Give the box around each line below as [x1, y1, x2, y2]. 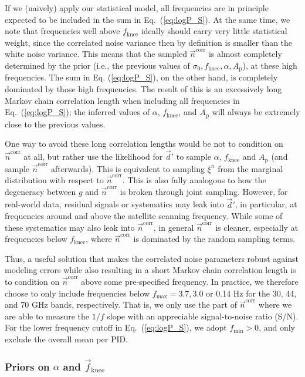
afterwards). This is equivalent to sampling [50, 162, 205, 174]
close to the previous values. [5, 117, 106, 130]
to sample [176, 150, 211, 163]
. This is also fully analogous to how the [122, 174, 266, 186]
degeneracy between [5, 185, 76, 197]
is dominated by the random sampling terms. [133, 233, 296, 245]
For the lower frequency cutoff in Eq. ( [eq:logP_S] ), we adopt [5, 321, 227, 334]
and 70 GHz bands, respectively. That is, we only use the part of [5, 298, 237, 311]
